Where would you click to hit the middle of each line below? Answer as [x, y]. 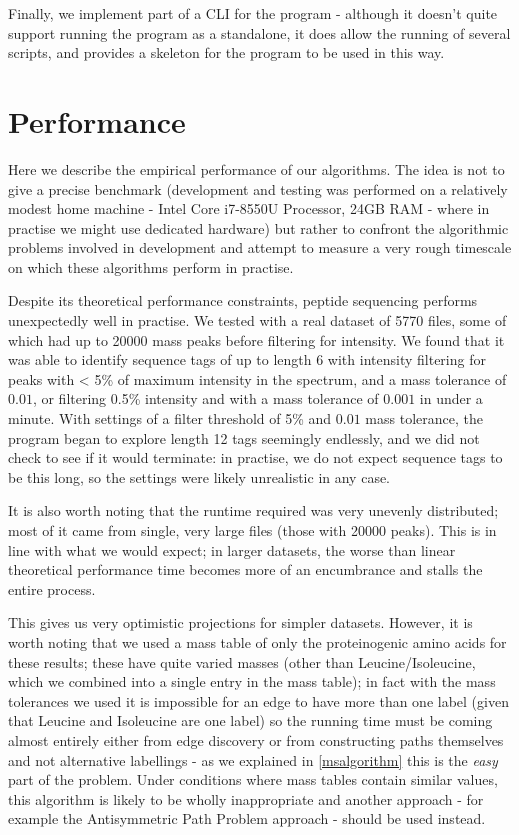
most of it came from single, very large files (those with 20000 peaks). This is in [252, 530]
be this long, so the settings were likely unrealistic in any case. [199, 476]
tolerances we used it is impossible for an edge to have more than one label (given [258, 700]
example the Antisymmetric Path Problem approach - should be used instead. [247, 818]
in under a [451, 398]
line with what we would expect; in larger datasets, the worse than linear [232, 549]
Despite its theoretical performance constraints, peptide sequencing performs [243, 300]
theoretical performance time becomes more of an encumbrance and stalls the [245, 569]
